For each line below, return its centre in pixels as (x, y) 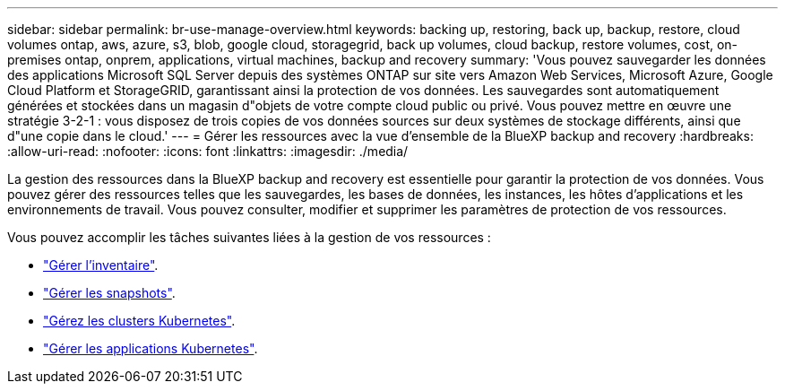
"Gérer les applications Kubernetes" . (151, 348)
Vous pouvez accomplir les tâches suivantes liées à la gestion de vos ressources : (249, 237)
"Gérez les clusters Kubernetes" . (139, 321)
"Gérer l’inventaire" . (101, 265)
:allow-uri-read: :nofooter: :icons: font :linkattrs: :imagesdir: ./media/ (208, 151)
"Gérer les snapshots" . (109, 293)
